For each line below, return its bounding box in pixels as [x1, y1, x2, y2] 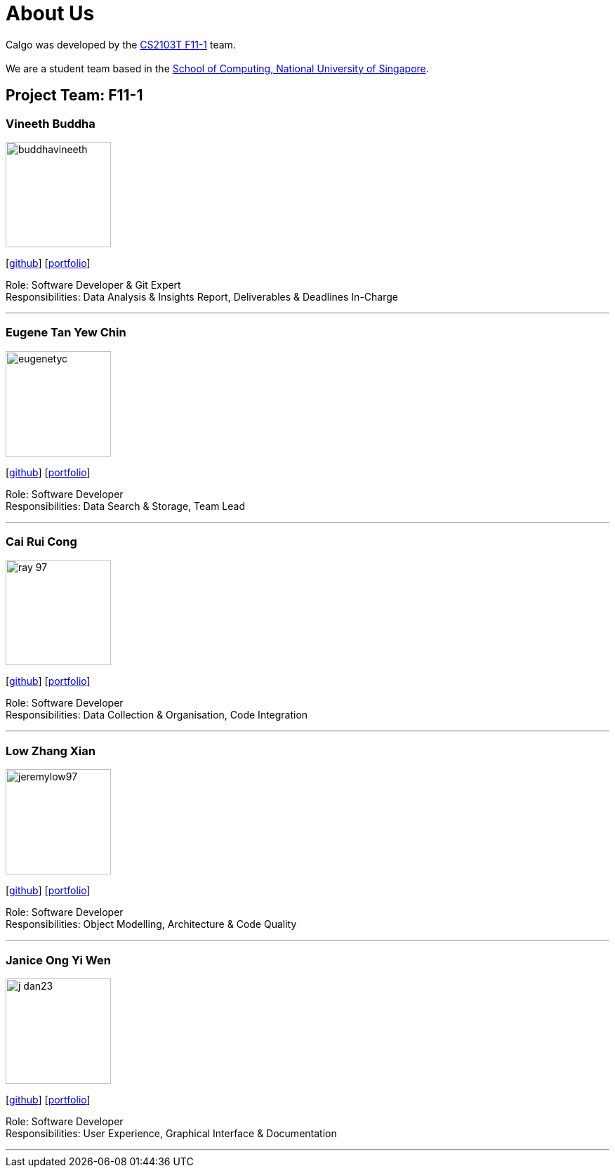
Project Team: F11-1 [6, 86, 143, 105]
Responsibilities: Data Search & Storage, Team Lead [6, 499, 245, 512]
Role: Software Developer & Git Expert [6, 278, 181, 291]
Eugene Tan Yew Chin [6, 325, 126, 340]
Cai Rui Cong [6, 535, 77, 549]
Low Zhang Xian [6, 743, 95, 758]
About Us [6, 1, 95, 25]
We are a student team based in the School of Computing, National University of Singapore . [6, 62, 429, 74]
